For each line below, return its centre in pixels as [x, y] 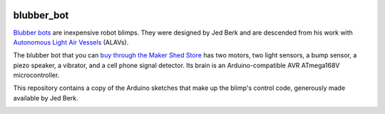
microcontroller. [36, 75]
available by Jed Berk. [46, 98]
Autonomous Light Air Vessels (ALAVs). [71, 42]
